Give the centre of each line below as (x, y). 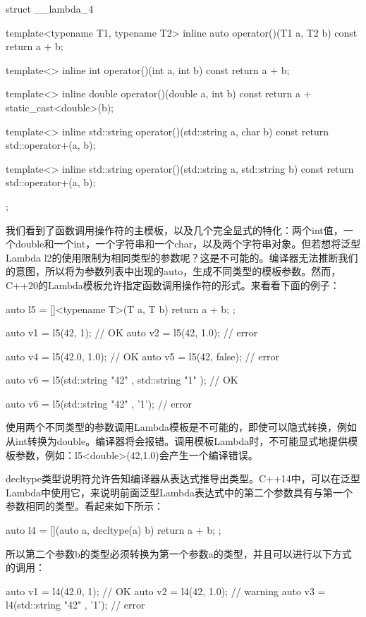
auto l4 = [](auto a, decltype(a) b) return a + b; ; (114, 530)
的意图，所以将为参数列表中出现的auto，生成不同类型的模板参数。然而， (173, 271)
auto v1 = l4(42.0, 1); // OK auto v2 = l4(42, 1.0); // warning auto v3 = (166, 591)
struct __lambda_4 (50, 8)
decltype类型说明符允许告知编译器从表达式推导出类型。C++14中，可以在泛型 (183, 478)
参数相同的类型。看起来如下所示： (85, 506)
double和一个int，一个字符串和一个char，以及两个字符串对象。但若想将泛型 (188, 244)
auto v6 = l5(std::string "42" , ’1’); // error (99, 403)
